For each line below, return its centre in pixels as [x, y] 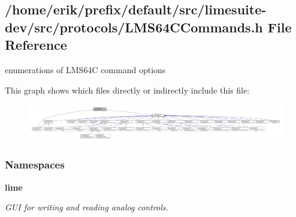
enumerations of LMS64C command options [85, 69]
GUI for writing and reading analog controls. [87, 207]
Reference [36, 45]
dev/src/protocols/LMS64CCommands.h [134, 27]
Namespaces [35, 165]
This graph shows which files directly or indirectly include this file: [127, 90]
